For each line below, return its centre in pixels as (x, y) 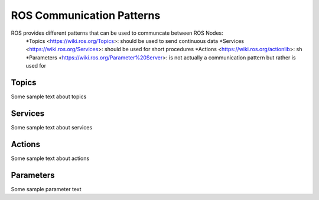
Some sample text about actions (50, 158)
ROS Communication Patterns (86, 15)
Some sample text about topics (49, 96)
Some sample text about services (52, 127)
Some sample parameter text (46, 189)
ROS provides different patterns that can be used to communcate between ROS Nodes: (117, 33)
